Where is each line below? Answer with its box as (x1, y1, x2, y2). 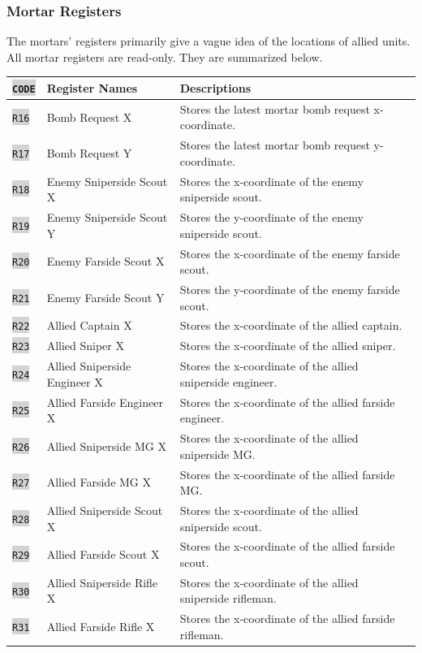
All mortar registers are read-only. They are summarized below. (6, 48, 323, 65)
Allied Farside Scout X (46, 546, 160, 563)
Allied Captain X (46, 317, 132, 334)
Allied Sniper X (46, 337, 124, 354)
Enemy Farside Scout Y (46, 288, 165, 305)
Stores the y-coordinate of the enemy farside (179, 281, 400, 297)
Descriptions (179, 79, 252, 96)
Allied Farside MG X (46, 474, 152, 491)
